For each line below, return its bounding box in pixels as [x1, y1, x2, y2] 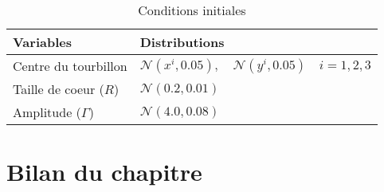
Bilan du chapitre [6, 155, 202, 188]
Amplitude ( [13, 103, 81, 121]
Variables [13, 33, 72, 51]
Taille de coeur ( [13, 80, 104, 98]
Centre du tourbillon [13, 57, 127, 75]
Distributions [139, 33, 225, 51]
